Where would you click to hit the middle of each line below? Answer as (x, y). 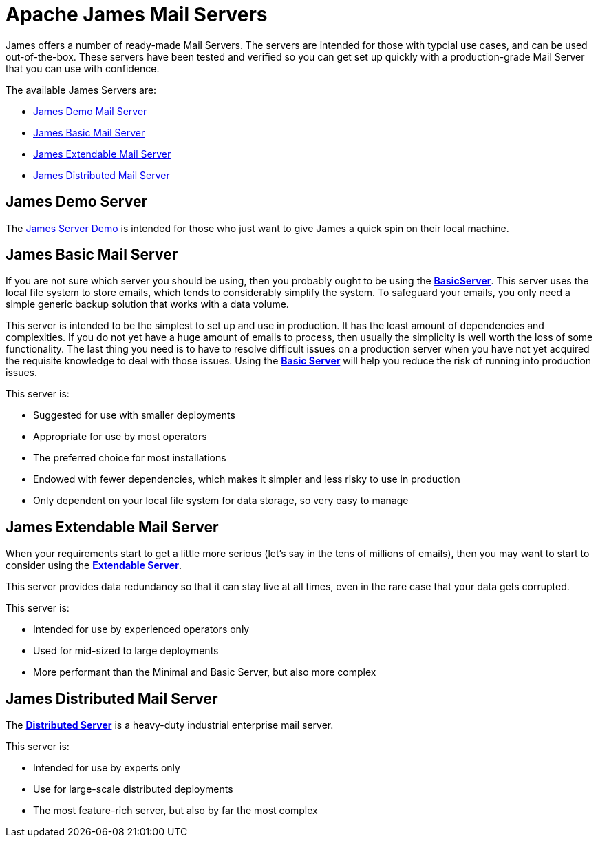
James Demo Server (76, 202)
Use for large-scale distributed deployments (133, 789)
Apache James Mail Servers (137, 14)
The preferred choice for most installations (130, 458)
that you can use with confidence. (83, 68)
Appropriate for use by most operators (120, 437)
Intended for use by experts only (107, 768)
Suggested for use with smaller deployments (134, 415)
